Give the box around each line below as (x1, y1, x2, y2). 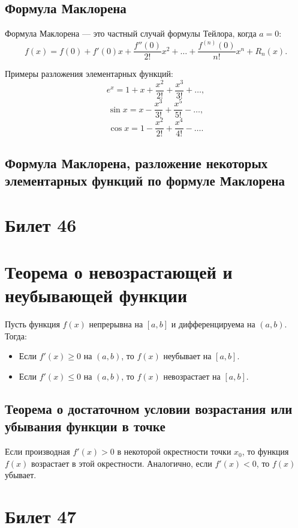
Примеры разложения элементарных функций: (5, 67, 173, 80)
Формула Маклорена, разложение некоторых (5, 153, 268, 172)
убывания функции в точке (5, 417, 165, 435)
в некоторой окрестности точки (117, 445, 231, 458)
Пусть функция (5, 318, 60, 330)
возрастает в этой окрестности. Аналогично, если (31, 457, 212, 469)
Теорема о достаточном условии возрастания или (5, 399, 293, 417)
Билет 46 (5, 212, 77, 237)
